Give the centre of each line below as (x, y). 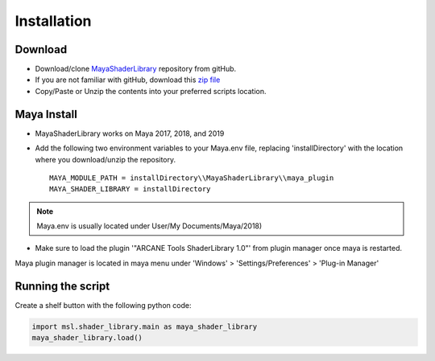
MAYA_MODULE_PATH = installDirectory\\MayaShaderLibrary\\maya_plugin (192, 178)
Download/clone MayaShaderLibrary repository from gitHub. (136, 69)
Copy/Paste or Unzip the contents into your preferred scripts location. (151, 91)
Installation (53, 21)
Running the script (62, 286)
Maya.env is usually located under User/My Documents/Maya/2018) (149, 226)
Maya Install (46, 114)
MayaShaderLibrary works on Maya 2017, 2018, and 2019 (130, 133)
